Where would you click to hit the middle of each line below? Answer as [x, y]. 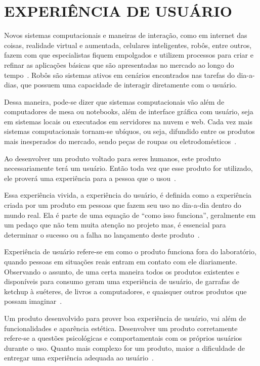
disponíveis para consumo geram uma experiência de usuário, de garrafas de [122, 281]
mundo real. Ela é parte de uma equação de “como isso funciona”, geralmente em [130, 215]
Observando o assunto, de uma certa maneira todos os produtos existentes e [122, 271]
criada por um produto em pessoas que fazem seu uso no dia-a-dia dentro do [123, 205]
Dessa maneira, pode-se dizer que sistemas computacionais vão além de [114, 101]
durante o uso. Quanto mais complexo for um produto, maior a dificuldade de [124, 348]
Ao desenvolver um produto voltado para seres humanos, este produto [113, 158]
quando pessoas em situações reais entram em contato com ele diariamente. [121, 261]
